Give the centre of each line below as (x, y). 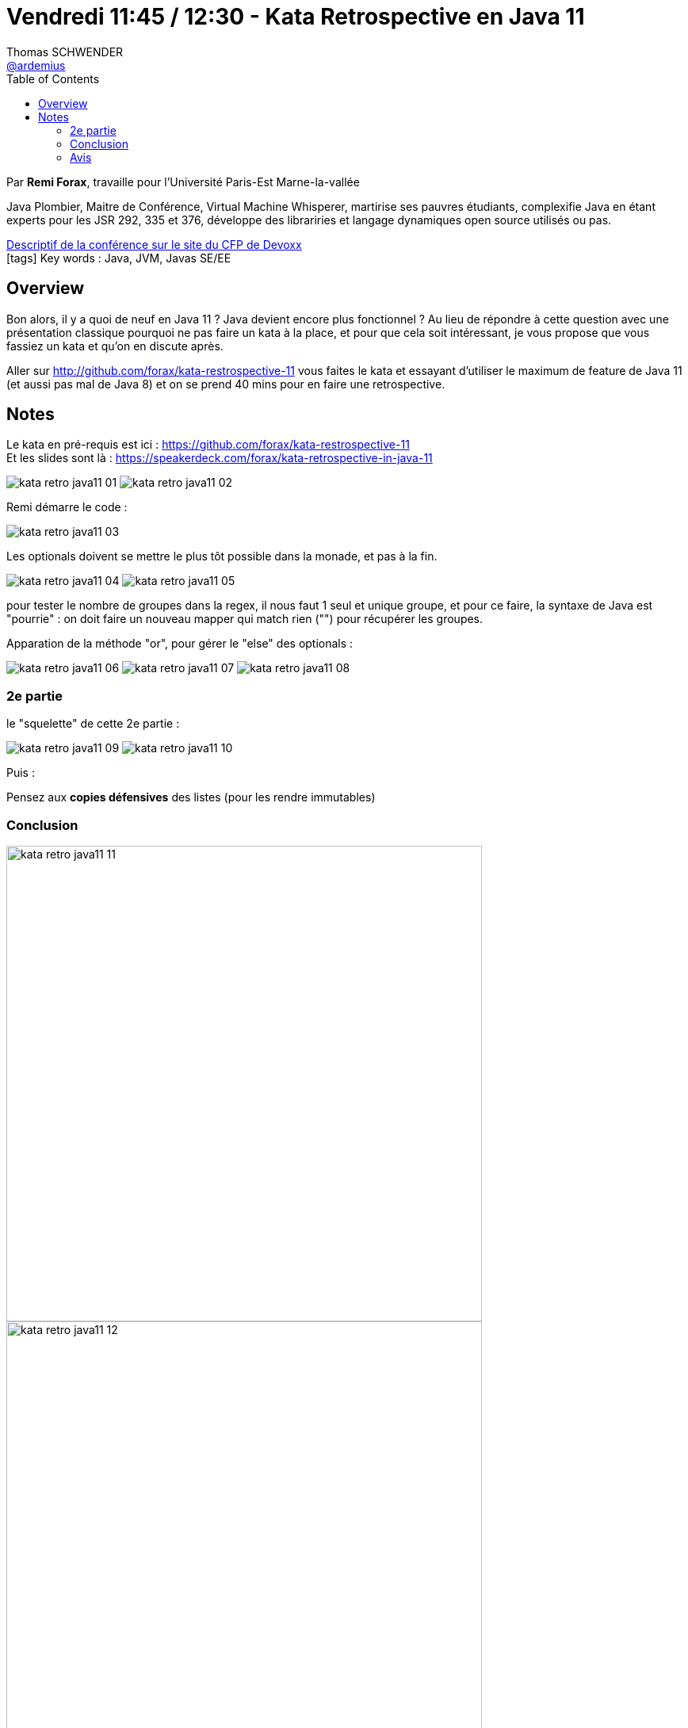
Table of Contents (53, 78)
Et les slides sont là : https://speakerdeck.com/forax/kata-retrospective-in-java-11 (220, 458)
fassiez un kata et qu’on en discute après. (115, 346)
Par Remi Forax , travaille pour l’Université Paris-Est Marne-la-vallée (183, 182)
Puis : (21, 773)
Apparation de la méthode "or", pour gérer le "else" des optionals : (180, 644)
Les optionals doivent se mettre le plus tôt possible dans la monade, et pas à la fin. (222, 556)
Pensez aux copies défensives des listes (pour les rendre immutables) (191, 797)
